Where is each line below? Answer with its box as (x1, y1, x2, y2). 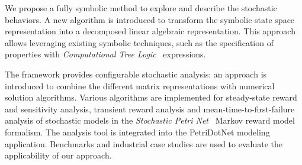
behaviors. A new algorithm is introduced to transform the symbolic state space (5, 13, 295, 25)
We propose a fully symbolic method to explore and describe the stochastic (5, 2, 277, 14)
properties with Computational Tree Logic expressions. (5, 48, 206, 60)
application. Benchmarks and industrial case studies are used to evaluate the (5, 137, 282, 150)
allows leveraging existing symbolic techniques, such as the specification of (5, 36, 274, 48)
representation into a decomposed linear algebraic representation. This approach (5, 25, 295, 37)
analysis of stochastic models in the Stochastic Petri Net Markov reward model (5, 114, 295, 127)
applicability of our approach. (5, 149, 112, 161)
